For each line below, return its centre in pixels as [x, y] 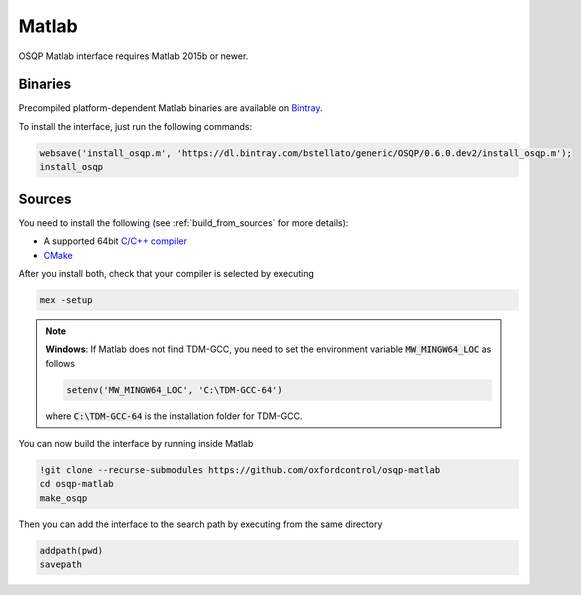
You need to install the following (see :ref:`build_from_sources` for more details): [183, 222]
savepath [61, 564]
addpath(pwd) [71, 550]
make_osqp [63, 498]
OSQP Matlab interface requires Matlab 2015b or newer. [133, 56]
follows [60, 363]
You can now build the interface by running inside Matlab [136, 443]
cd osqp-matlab [76, 484]
